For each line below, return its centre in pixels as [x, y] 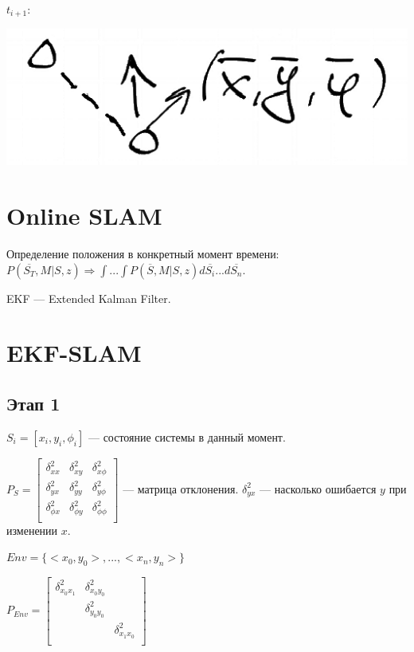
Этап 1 [33, 404]
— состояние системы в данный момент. [187, 436]
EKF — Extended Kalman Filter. [89, 298]
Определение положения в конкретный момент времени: [143, 254]
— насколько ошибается [318, 488]
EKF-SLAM [74, 353]
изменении [32, 530]
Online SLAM [84, 216]
